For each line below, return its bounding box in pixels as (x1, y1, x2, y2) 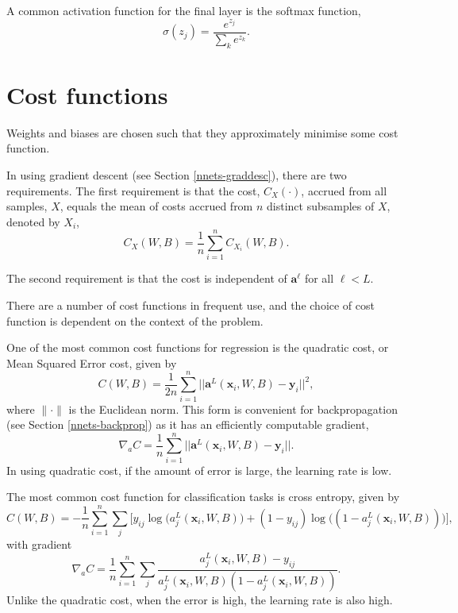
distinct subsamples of (267, 198, 375, 214)
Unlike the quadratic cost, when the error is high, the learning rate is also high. (6, 592, 393, 608)
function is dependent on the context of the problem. (6, 312, 264, 329)
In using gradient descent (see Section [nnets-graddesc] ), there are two (6, 166, 347, 183)
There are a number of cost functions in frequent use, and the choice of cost (6, 297, 375, 313)
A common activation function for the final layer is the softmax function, (6, 2, 361, 18)
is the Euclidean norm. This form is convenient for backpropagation (68, 400, 398, 417)
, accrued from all (301, 182, 387, 199)
